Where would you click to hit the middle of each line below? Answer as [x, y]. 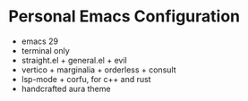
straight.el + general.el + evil [74, 60]
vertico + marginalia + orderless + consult [98, 70]
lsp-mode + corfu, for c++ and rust [86, 79]
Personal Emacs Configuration [124, 17]
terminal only [45, 50]
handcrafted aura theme [66, 88]
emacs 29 [40, 41]
